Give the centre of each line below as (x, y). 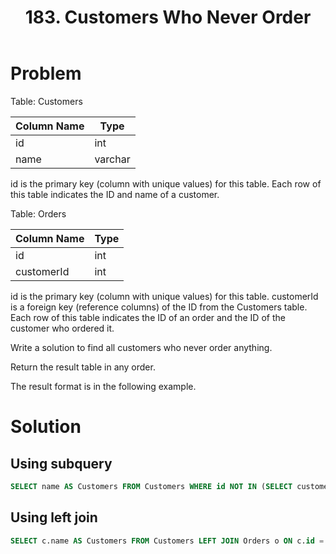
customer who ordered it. (62, 328)
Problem (46, 73)
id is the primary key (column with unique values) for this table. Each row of (166, 183)
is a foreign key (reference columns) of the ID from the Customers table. (159, 307)
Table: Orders (38, 213)
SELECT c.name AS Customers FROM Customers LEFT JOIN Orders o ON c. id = (167, 541)
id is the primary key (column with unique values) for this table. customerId (164, 296)
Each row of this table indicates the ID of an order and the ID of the (148, 317)
